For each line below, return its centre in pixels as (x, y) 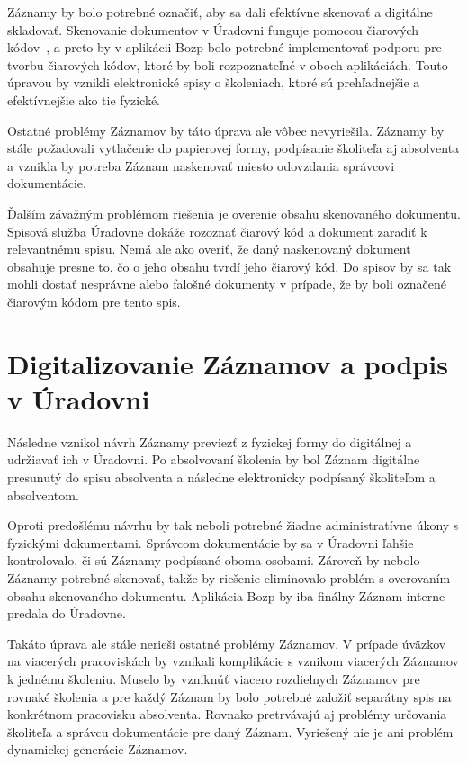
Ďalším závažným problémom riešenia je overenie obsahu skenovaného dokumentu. (234, 213)
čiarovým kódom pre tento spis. (94, 301)
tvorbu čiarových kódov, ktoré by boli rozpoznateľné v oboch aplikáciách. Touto (228, 64)
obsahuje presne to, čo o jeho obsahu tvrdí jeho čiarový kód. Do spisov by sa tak (229, 266)
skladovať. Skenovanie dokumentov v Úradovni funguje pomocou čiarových (213, 29)
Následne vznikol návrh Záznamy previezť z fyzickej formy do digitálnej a (210, 441)
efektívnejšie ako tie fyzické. (84, 99)
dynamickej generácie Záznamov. (98, 749)
